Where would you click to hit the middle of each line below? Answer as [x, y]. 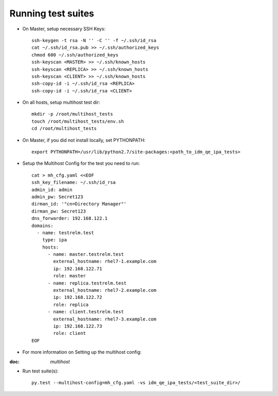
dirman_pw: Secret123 [59, 211]
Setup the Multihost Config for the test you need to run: [81, 163]
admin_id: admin [52, 190]
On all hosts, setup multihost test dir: [61, 102]
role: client [69, 333]
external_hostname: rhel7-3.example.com [105, 319]
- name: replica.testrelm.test [87, 283]
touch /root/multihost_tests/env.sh [78, 121]
